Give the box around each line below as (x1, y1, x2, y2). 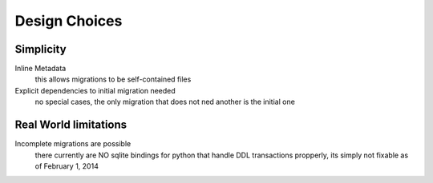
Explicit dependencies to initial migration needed (14, 86, 176, 95)
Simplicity (14, 42, 67, 56)
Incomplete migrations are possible (14, 139, 132, 149)
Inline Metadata (14, 64, 67, 74)
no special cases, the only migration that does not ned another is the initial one (34, 97, 296, 107)
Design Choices (14, 12, 123, 30)
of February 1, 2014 (34, 161, 99, 171)
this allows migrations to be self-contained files (34, 74, 192, 84)
